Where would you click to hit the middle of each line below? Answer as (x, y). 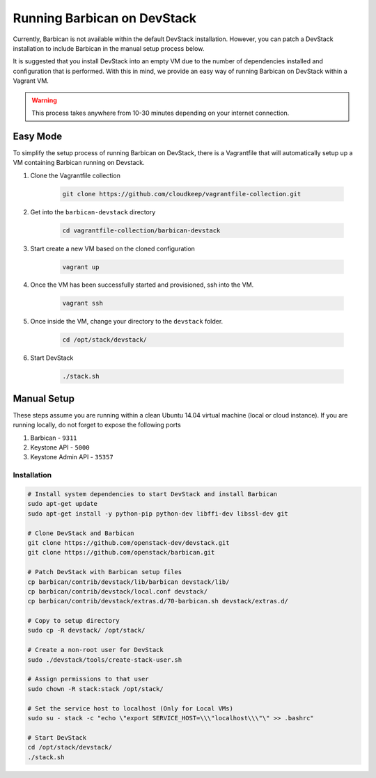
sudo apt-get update (62, 504)
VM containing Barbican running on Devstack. (79, 163)
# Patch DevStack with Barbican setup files (105, 572)
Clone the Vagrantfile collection (76, 175)
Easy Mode (38, 136)
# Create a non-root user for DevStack (95, 650)
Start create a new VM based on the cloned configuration (112, 248)
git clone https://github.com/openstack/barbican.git (121, 553)
